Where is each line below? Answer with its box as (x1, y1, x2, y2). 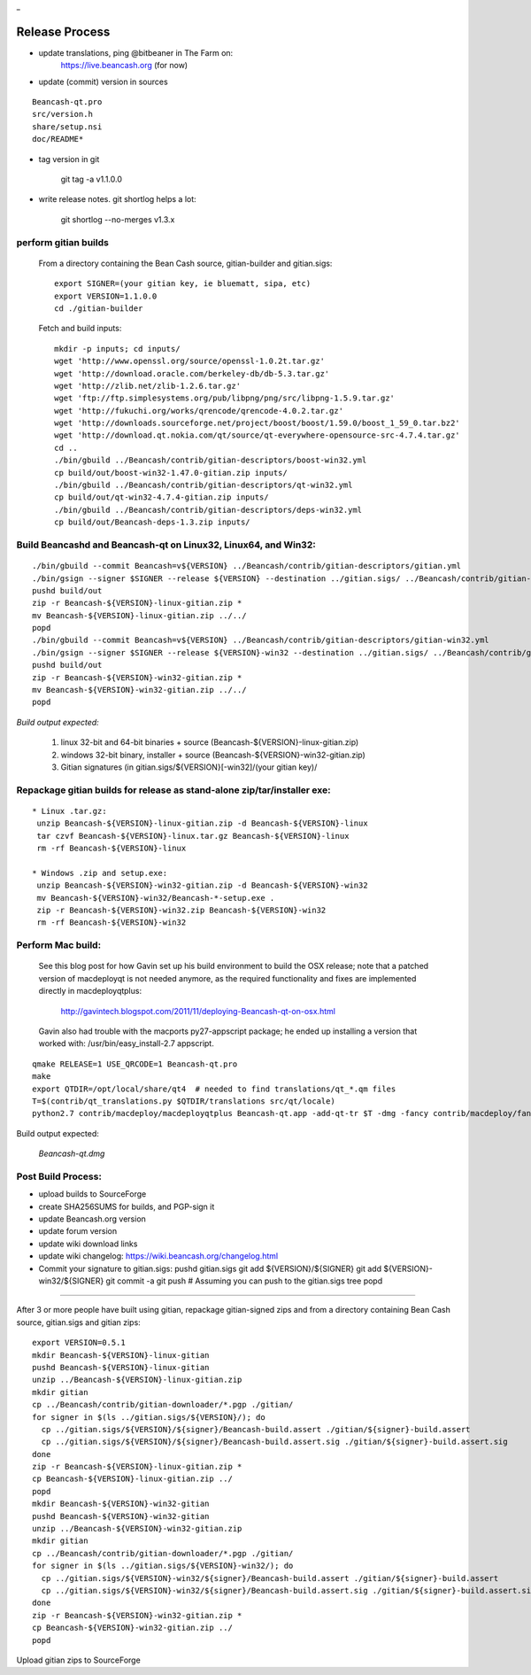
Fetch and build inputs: (38, 323, 122, 334)
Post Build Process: (16, 1170, 102, 1183)
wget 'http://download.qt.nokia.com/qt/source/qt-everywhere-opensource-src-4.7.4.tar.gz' (54, 430, 460, 440)
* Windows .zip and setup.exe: (32, 868, 168, 878)
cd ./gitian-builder (54, 303, 143, 314)
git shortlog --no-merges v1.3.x (60, 213, 175, 225)
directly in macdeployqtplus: (38, 986, 142, 996)
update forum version (38, 1226, 118, 1237)
